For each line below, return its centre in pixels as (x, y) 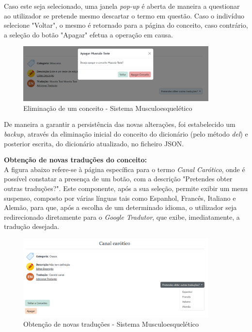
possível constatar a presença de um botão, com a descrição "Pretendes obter (118, 179)
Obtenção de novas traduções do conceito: (76, 160)
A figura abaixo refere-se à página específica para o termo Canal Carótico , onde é (125, 169)
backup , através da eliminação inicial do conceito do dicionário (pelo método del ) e (126, 134)
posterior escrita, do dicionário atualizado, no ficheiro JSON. (94, 143)
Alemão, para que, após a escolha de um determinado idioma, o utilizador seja (120, 207)
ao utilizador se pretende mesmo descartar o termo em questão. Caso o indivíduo (124, 15)
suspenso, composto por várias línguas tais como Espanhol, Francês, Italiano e (120, 198)
